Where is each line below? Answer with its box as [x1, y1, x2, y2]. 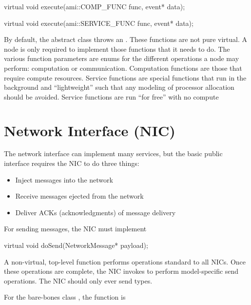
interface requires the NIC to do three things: [4, 158, 139, 168]
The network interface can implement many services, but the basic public [4, 148, 223, 159]
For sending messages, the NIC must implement [4, 224, 147, 234]
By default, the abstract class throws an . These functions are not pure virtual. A [4, 34, 248, 44]
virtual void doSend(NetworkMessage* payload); [4, 240, 148, 250]
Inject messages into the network [15, 174, 113, 184]
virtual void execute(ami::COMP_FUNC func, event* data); [4, 1, 185, 11]
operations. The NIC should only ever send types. [4, 275, 153, 285]
